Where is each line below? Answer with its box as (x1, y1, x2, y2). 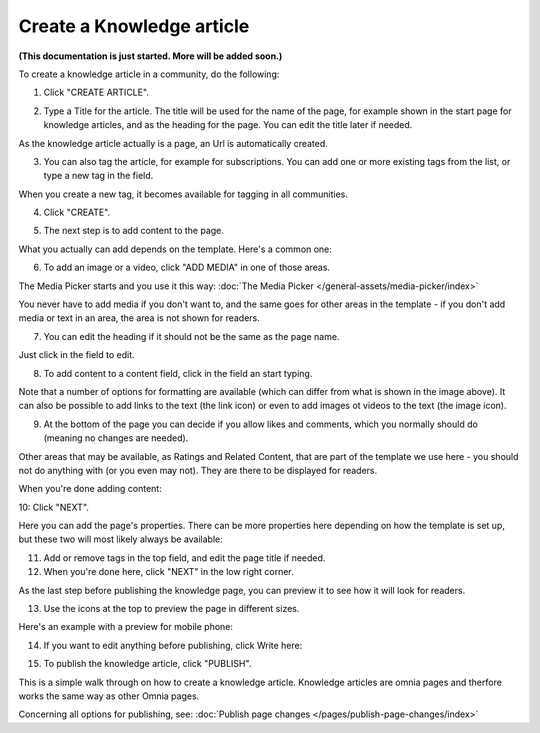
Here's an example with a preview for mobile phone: (18, 621, 234, 633)
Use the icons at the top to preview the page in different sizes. (43, 603, 300, 615)
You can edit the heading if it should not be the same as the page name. (43, 330, 340, 342)
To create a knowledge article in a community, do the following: (18, 68, 280, 80)
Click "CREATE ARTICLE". (43, 86, 150, 99)
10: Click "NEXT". (18, 501, 90, 513)
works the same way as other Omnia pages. (18, 690, 200, 702)
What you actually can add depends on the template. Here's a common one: (18, 243, 332, 255)
